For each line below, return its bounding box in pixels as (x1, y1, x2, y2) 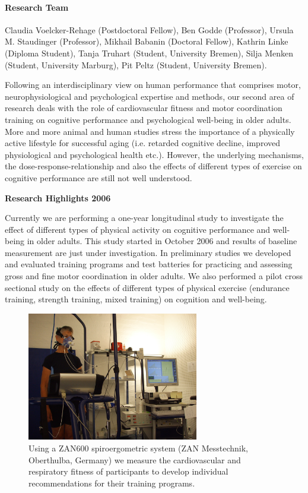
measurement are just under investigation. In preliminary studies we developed (5, 246, 291, 258)
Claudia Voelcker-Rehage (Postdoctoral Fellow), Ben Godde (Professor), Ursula (5, 23, 294, 36)
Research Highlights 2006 (5, 191, 111, 204)
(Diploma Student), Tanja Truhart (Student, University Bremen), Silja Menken (5, 46, 294, 59)
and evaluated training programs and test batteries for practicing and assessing (5, 258, 293, 270)
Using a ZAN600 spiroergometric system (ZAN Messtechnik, (28, 442, 248, 454)
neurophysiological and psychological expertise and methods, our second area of (5, 90, 294, 102)
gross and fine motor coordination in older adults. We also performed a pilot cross (5, 270, 303, 282)
